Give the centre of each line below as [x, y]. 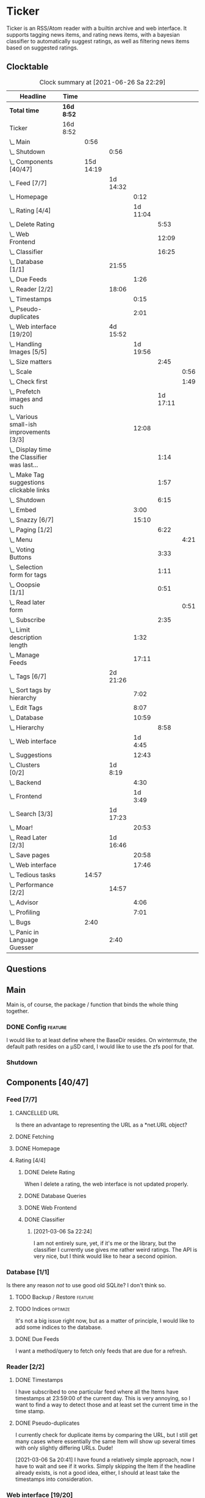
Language [24, 940]
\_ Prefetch [25, 391]
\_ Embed [23, 510]
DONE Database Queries [55, 1196]
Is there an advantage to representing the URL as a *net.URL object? [101, 1125]
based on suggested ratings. [42, 48]
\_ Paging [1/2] [31, 530]
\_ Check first [28, 381]
